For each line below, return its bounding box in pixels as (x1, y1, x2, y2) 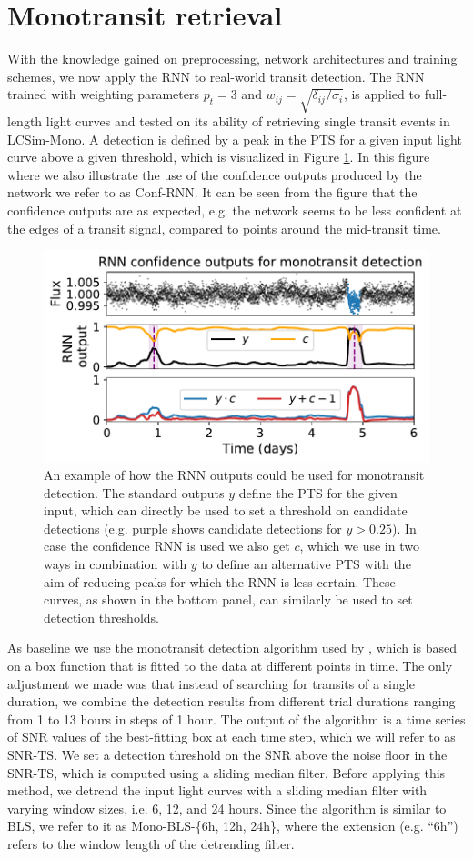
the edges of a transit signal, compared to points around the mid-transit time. (7, 218, 441, 237)
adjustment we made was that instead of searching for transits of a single (7, 674, 415, 693)
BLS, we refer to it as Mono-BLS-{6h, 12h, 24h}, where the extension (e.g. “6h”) (7, 816, 458, 835)
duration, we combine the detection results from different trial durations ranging (7, 692, 456, 711)
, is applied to (343, 85, 420, 104)
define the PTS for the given (238, 483, 398, 502)
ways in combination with (44, 554, 187, 574)
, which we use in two (299, 536, 419, 555)
